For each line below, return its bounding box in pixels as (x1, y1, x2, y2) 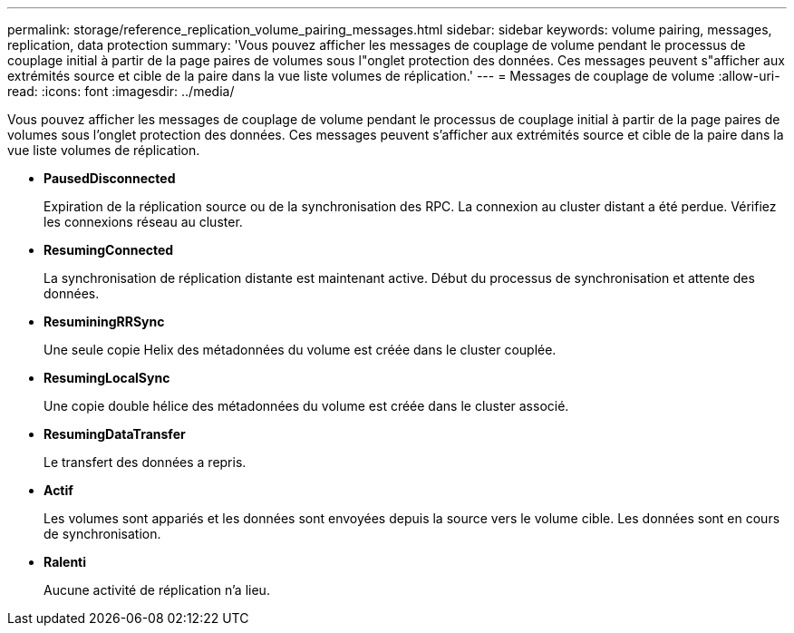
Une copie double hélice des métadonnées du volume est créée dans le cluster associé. (44, 398, 569, 414)
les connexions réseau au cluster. (44, 214, 243, 229)
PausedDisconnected (44, 170, 176, 186)
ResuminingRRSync (44, 314, 165, 329)
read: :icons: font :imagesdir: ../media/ (7, 83, 235, 99)
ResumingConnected (44, 242, 174, 258)
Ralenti (44, 554, 87, 570)
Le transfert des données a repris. (44, 454, 247, 470)
